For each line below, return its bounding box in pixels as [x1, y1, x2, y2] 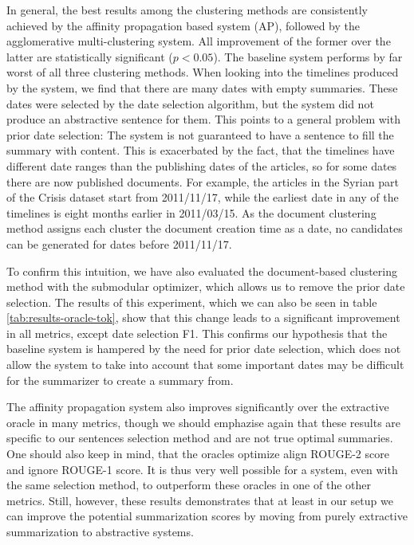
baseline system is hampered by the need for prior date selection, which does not [6, 340, 401, 357]
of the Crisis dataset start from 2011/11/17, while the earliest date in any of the [6, 189, 399, 206]
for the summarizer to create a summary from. [6, 371, 234, 388]
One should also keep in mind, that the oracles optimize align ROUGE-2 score [6, 445, 389, 462]
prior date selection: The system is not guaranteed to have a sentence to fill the [6, 126, 394, 143]
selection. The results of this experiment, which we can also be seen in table [6, 293, 377, 310]
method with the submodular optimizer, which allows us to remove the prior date [6, 278, 405, 295]
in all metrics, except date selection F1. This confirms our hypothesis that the [6, 324, 388, 341]
